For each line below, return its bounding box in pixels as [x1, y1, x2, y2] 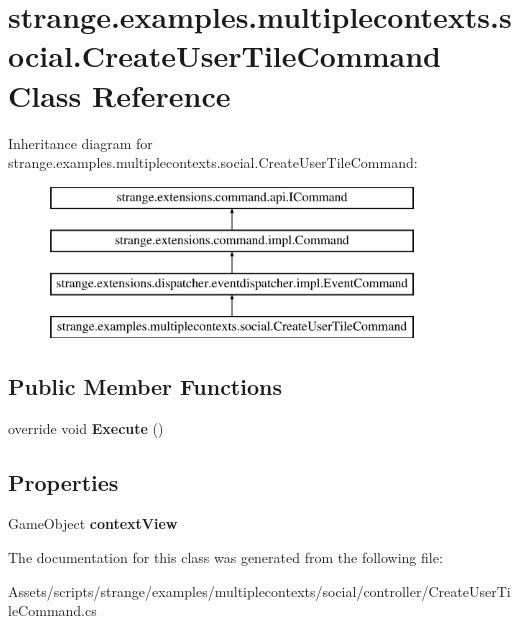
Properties [8, 466, 119, 497]
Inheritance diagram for [8, 132, 153, 153]
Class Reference [8, 74, 231, 115]
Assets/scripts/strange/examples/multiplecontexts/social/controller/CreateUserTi [8, 580, 511, 601]
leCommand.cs [8, 600, 97, 621]
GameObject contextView [8, 513, 178, 534]
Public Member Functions [8, 370, 282, 401]
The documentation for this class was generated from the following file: [8, 547, 443, 568]
